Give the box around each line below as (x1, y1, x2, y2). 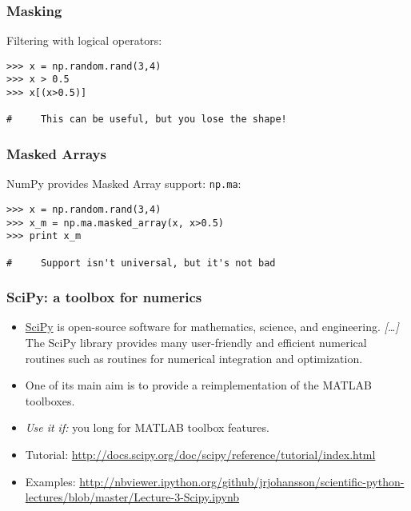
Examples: (25, 473, 76, 489)
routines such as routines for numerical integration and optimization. (25, 349, 363, 366)
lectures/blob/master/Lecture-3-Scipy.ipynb (25, 489, 240, 505)
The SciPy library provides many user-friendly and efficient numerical (25, 334, 367, 351)
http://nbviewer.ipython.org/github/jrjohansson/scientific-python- (79, 473, 405, 489)
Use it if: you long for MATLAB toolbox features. (25, 419, 269, 436)
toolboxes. (25, 392, 75, 409)
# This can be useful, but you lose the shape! (6, 114, 287, 126)
